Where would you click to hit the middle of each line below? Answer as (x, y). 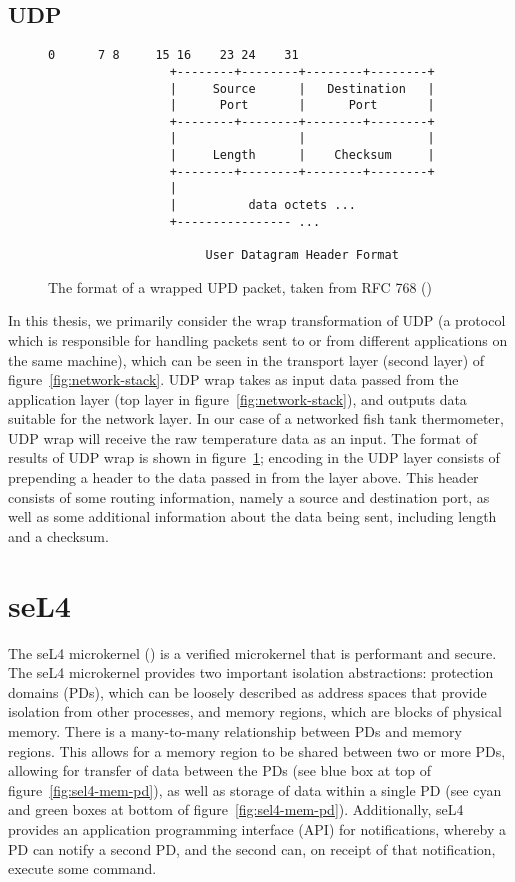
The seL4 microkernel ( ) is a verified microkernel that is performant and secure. (252, 652)
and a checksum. (58, 535)
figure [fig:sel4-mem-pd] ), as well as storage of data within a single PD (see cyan (255, 789)
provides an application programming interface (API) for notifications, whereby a (257, 828)
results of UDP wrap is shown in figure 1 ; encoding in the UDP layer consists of (254, 457)
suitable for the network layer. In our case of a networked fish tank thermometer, (256, 418)
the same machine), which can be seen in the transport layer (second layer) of (246, 359)
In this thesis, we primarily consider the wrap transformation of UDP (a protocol (257, 320)
